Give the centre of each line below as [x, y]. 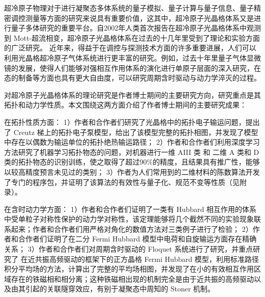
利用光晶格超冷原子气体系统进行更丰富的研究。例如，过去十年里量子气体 [125, 57]
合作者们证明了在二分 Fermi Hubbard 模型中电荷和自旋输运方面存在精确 [137, 239]
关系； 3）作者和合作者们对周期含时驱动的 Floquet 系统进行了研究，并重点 [129, 249]
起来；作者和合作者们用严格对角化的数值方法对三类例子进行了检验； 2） [132, 228]
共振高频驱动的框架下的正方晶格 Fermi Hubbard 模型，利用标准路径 [147, 259]
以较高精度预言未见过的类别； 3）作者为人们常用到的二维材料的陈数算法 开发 [132, 171]
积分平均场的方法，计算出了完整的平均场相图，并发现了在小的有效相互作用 [129, 269]
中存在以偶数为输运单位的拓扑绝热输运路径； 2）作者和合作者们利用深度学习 [132, 142]
